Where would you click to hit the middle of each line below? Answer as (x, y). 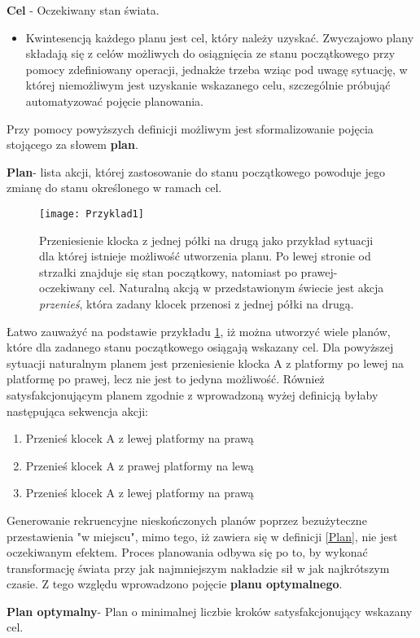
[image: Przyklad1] (92, 214)
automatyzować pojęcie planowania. (114, 101)
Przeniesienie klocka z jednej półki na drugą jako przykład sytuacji (206, 240)
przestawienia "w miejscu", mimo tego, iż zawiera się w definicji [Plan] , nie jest (202, 536)
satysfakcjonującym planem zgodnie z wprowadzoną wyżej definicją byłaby (192, 394)
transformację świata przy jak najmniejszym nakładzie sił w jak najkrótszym (198, 568)
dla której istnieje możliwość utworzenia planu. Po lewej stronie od (205, 256)
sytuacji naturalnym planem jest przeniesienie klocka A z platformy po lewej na (206, 363)
